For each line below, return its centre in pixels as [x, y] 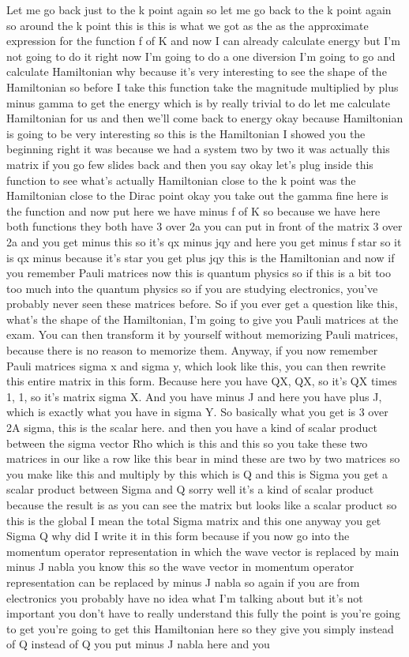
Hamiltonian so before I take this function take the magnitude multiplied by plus [203, 86]
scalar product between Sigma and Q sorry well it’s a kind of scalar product [190, 489]
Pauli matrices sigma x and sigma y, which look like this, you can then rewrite [196, 365]
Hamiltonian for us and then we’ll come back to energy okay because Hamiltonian [205, 118]
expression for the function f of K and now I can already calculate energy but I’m [203, 41]
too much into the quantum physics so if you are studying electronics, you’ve [192, 288]
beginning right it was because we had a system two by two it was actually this [198, 149]
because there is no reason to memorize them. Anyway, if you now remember [192, 350]
